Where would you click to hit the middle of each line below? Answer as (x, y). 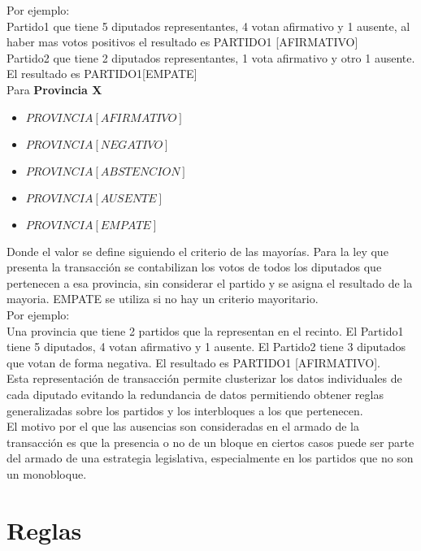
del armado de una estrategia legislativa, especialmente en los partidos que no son (210, 458)
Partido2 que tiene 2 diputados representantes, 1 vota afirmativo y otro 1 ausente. (211, 57)
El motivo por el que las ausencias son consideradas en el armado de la (183, 426)
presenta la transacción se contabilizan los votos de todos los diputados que (194, 267)
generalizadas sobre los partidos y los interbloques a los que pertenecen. (185, 410)
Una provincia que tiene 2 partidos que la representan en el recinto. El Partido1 (205, 330)
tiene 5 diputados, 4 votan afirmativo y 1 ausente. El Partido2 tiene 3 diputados (206, 347)
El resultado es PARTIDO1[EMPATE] (102, 74)
